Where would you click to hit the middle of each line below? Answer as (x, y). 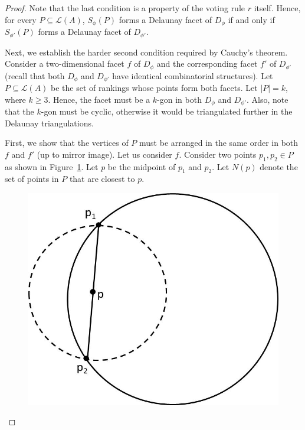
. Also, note (268, 99)
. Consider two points (218, 154)
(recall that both (35, 75)
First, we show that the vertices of (67, 143)
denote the (279, 166)
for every (21, 19)
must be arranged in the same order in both (219, 143)
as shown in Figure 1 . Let (52, 166)
